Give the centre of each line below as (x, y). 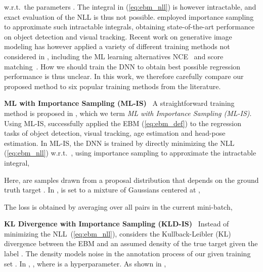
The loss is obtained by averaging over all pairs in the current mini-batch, (118, 206)
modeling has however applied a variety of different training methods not (117, 46)
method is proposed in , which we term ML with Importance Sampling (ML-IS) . (128, 113)
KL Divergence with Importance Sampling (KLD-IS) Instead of (117, 224)
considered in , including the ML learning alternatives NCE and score (114, 56)
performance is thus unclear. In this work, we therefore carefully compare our (124, 76)
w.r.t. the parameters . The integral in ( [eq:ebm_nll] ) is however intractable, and (130, 7)
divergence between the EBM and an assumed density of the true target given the (131, 243)
